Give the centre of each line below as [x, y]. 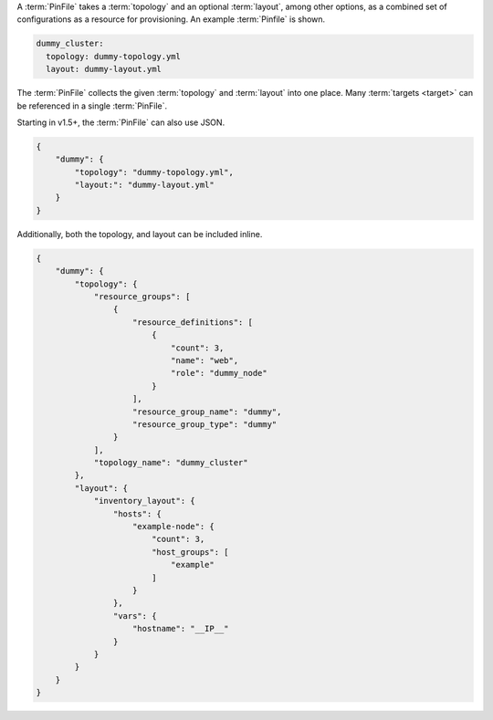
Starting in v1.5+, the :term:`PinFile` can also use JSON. [121, 122]
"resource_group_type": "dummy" [205, 424]
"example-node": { [173, 527]
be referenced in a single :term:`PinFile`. [92, 106]
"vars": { [135, 616]
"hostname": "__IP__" [181, 629]
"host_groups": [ [190, 552]
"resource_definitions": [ [193, 322]
